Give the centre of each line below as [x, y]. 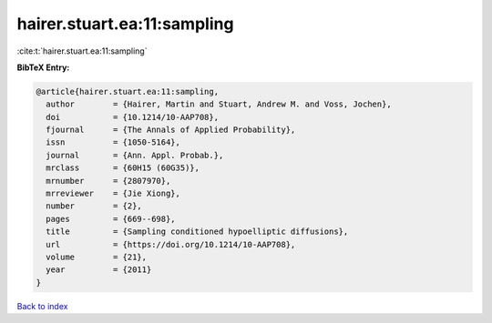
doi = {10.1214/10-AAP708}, [132, 117]
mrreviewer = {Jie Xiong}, [113, 194]
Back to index [42, 306]
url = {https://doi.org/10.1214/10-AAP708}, [171, 244]
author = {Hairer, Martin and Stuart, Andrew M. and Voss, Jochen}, [219, 104]
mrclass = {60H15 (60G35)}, [123, 168]
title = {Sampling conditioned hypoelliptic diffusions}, [197, 232]
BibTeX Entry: [43, 67]
